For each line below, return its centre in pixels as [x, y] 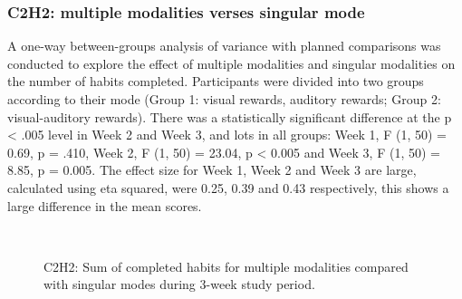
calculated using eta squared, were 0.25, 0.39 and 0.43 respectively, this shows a [228, 187]
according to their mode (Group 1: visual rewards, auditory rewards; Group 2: [224, 99]
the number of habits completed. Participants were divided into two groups [216, 81]
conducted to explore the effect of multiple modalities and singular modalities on [231, 63]
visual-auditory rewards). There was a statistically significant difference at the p [230, 116]
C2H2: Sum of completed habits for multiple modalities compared [226, 266]
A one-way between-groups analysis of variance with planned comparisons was [224, 46]
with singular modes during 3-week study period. [179, 284]
